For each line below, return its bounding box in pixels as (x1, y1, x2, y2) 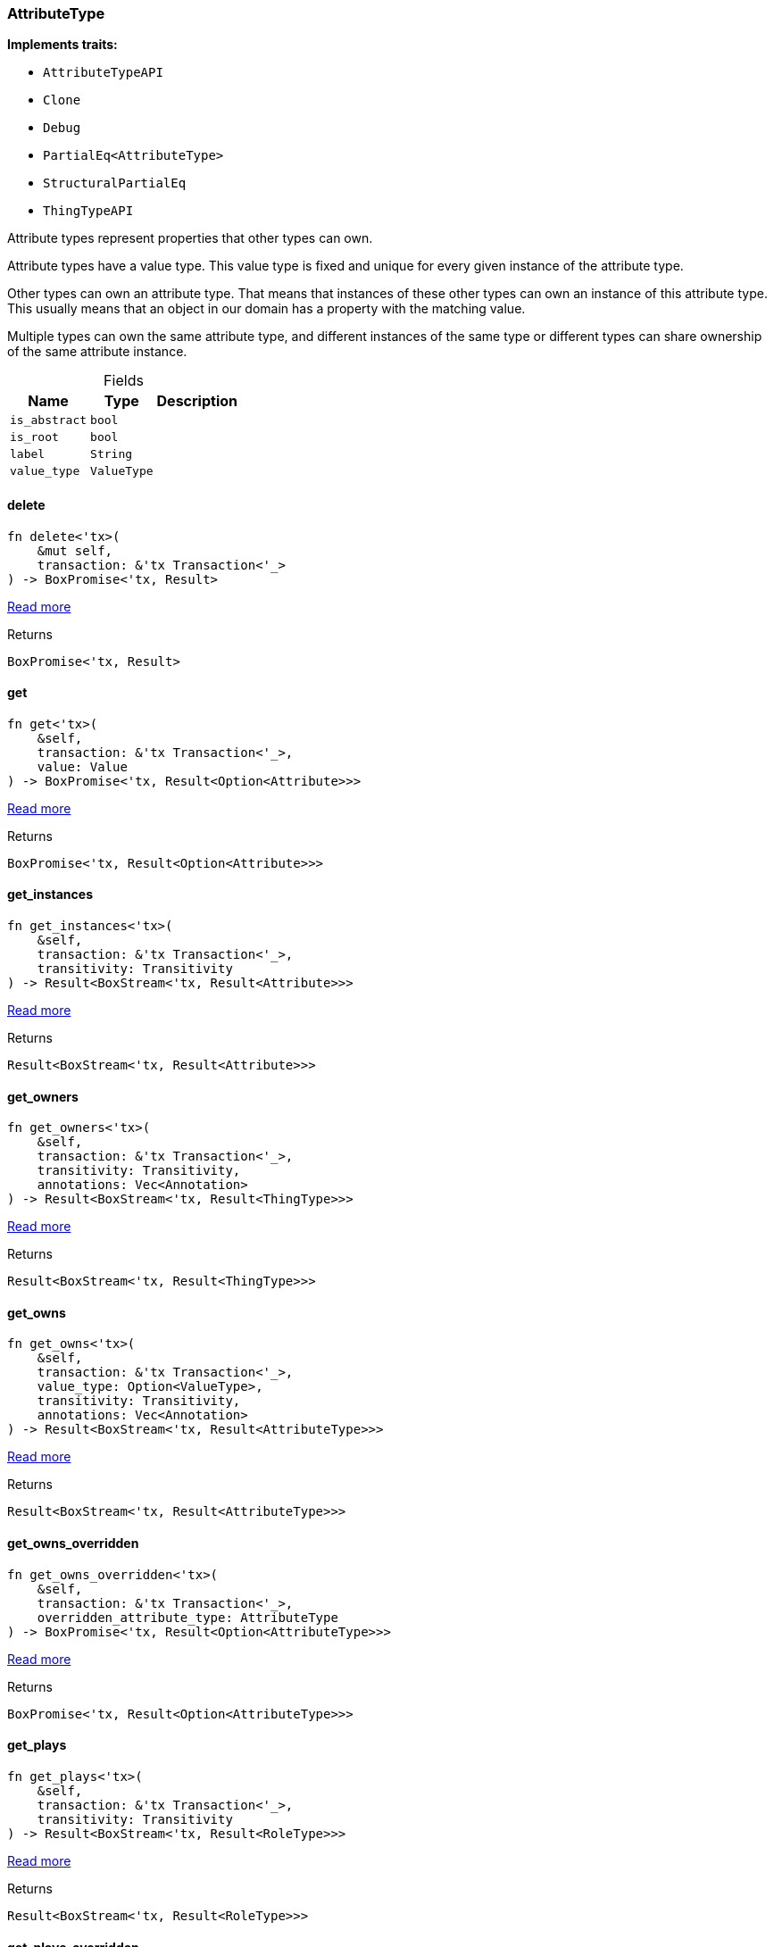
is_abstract (10, 413, 87, 428)
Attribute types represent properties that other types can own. (7, 230, 373, 246)
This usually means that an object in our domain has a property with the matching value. (7, 301, 526, 317)
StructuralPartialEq (43, 176, 187, 191)
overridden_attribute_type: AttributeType (37, 1610, 338, 1625)
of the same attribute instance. (7, 344, 187, 360)
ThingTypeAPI (43, 204, 134, 219)
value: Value (37, 759, 128, 774)
